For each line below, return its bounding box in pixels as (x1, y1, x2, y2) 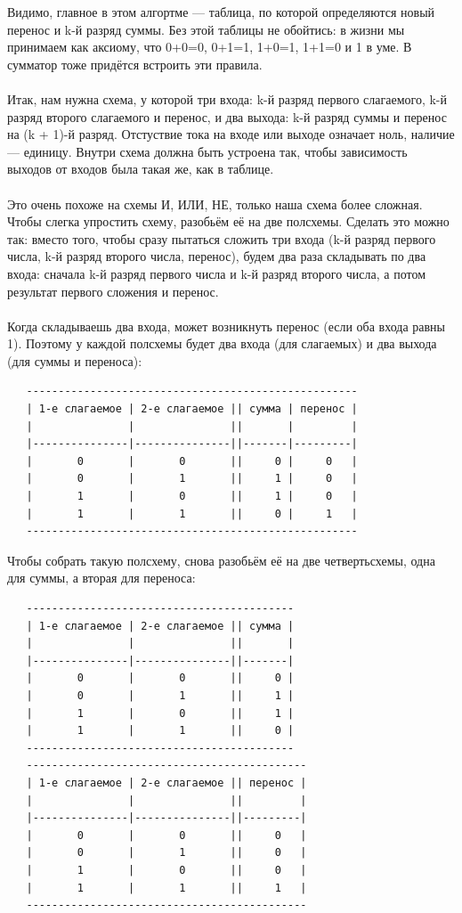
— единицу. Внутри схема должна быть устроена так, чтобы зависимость (7, 142, 408, 160)
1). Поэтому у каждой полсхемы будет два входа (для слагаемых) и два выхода (7, 334, 437, 353)
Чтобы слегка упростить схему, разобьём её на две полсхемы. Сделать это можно (7, 212, 450, 231)
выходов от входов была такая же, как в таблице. (7, 159, 274, 178)
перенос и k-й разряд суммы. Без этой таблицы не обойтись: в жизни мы (7, 20, 405, 38)
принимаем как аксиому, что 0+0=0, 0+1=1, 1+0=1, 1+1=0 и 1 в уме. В (7, 37, 412, 56)
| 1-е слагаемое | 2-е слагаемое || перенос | (26, 776, 307, 789)
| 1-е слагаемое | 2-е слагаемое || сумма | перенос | (26, 403, 358, 416)
